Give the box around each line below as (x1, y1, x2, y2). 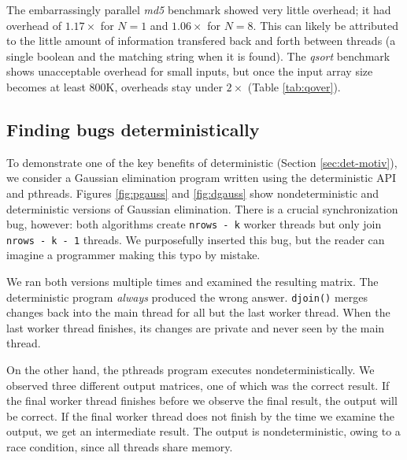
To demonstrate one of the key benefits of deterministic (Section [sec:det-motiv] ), (6, 154, 398, 170)
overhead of (6, 17, 62, 33)
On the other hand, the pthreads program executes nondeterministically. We (6, 362, 375, 378)
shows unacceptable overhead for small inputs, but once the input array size (6, 63, 373, 80)
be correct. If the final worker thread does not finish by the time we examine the (6, 407, 395, 424)
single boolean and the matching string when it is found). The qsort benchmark (6, 47, 390, 64)
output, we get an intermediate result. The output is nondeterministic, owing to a (6, 423, 401, 440)
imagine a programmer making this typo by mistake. (6, 247, 261, 263)
